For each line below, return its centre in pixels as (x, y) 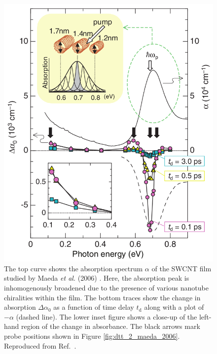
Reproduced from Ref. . (40, 345)
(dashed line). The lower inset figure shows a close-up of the (107, 316)
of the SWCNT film (181, 268)
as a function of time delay (94, 307)
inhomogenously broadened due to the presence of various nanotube (106, 287)
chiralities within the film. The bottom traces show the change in (102, 297)
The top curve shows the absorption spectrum (73, 268)
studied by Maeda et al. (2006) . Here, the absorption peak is (97, 278)
